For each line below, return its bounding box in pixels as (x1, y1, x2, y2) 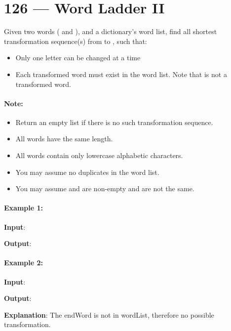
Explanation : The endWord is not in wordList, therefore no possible (4, 309, 214, 320)
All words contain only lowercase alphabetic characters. (15, 150, 183, 161)
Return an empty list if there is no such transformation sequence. (15, 117, 213, 127)
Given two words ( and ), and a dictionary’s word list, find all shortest (4, 26, 217, 37)
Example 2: (4, 257, 43, 268)
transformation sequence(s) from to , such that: (4, 36, 147, 46)
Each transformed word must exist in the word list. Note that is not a (15, 69, 227, 79)
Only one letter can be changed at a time (15, 52, 141, 63)
